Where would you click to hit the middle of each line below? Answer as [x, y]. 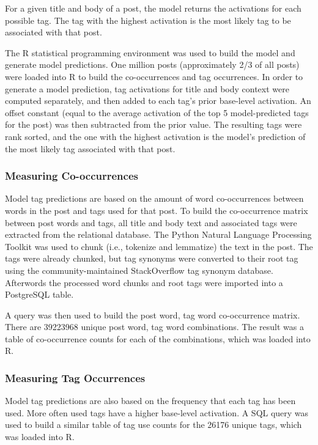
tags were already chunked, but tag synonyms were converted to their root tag [152, 258]
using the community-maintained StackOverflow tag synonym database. [139, 270]
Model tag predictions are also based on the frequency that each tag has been [150, 401]
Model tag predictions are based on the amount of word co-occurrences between [154, 198]
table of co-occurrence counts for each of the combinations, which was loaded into [158, 338]
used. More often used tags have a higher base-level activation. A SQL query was [157, 412]
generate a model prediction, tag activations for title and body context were [147, 88]
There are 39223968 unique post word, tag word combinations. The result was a [154, 327]
